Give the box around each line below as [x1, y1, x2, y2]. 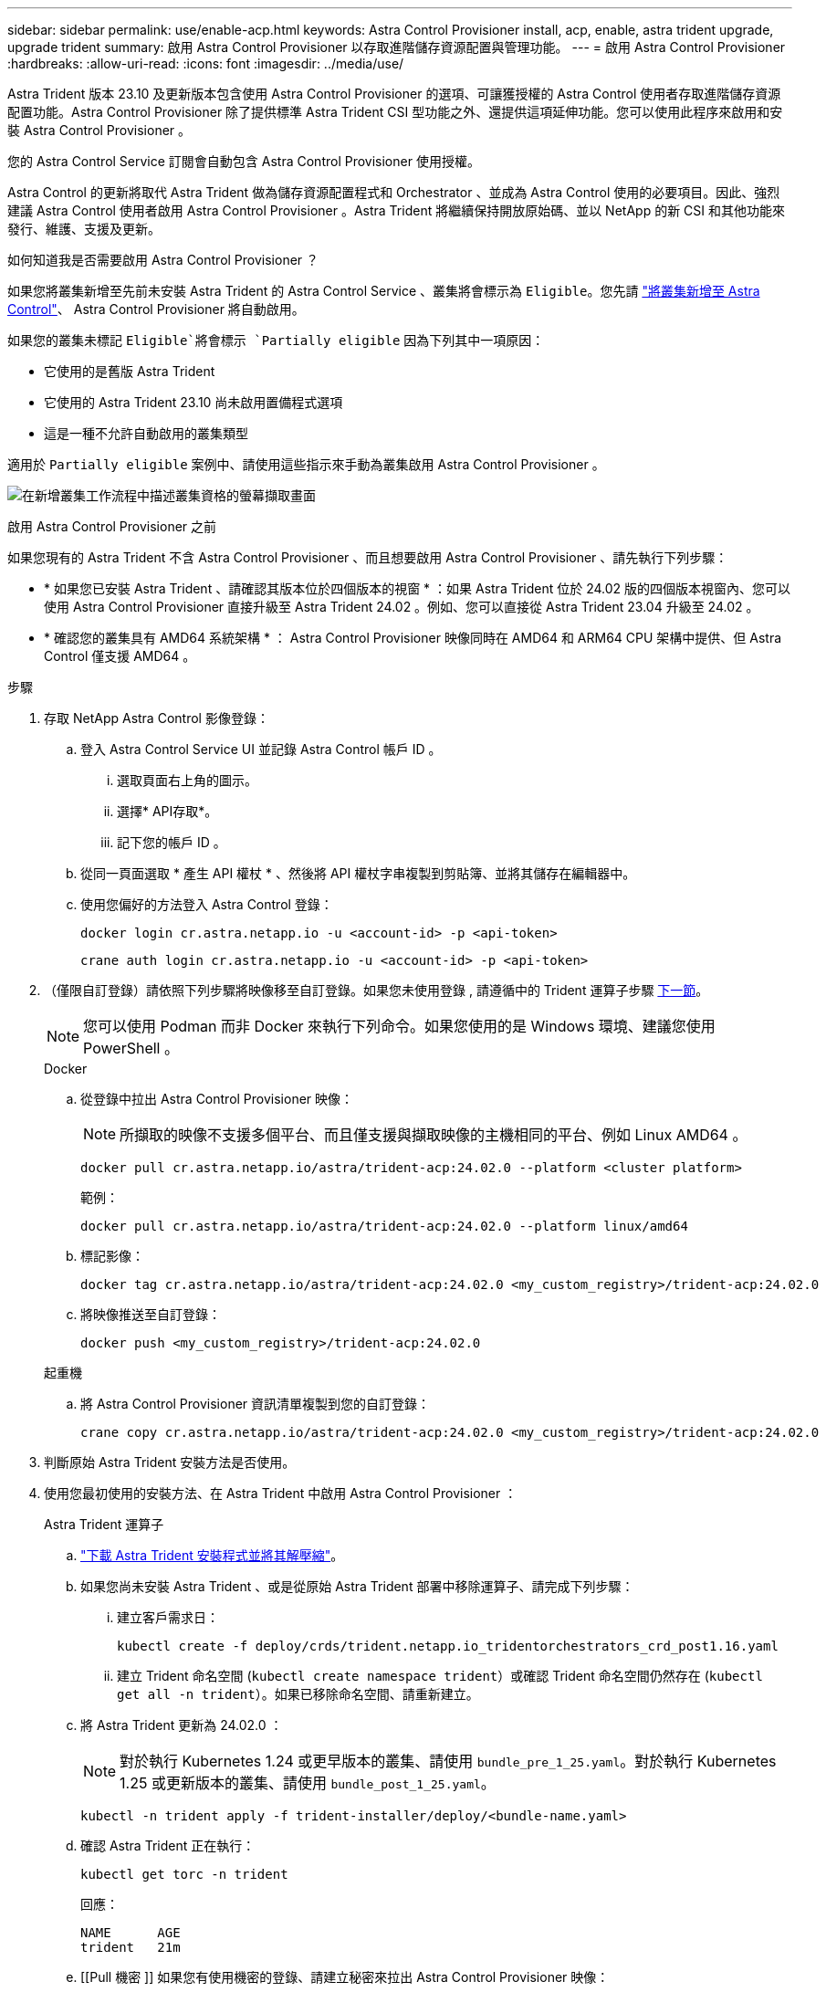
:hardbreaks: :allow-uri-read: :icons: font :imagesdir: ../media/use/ [7, 56, 404, 71]
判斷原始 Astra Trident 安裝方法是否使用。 [44, 1454, 296, 1470]
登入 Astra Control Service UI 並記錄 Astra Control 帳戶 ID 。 [80, 741, 442, 757]
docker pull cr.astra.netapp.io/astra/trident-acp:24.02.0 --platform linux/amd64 [80, 1219, 688, 1233]
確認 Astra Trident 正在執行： [80, 1838, 256, 1853]
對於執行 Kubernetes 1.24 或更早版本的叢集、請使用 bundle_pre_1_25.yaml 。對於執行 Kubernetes [120, 1752, 777, 1770]
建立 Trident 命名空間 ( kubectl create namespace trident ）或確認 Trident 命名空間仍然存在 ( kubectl [117, 1668, 763, 1683]
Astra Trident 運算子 [44, 1516, 164, 1532]
